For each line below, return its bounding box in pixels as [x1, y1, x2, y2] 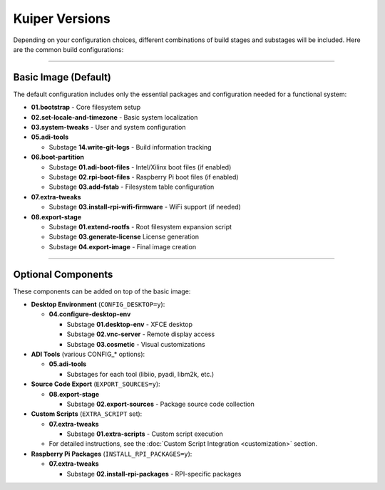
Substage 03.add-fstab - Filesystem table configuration [48, 182, 215, 192]
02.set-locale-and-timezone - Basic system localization [31, 113, 198, 121]
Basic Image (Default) [13, 71, 112, 83]
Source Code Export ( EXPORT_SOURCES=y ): [31, 380, 160, 388]
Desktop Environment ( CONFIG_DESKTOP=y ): [31, 300, 165, 308]
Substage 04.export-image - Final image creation [48, 242, 196, 251]
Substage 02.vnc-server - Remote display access [66, 330, 215, 338]
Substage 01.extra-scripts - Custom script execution [66, 429, 224, 438]
